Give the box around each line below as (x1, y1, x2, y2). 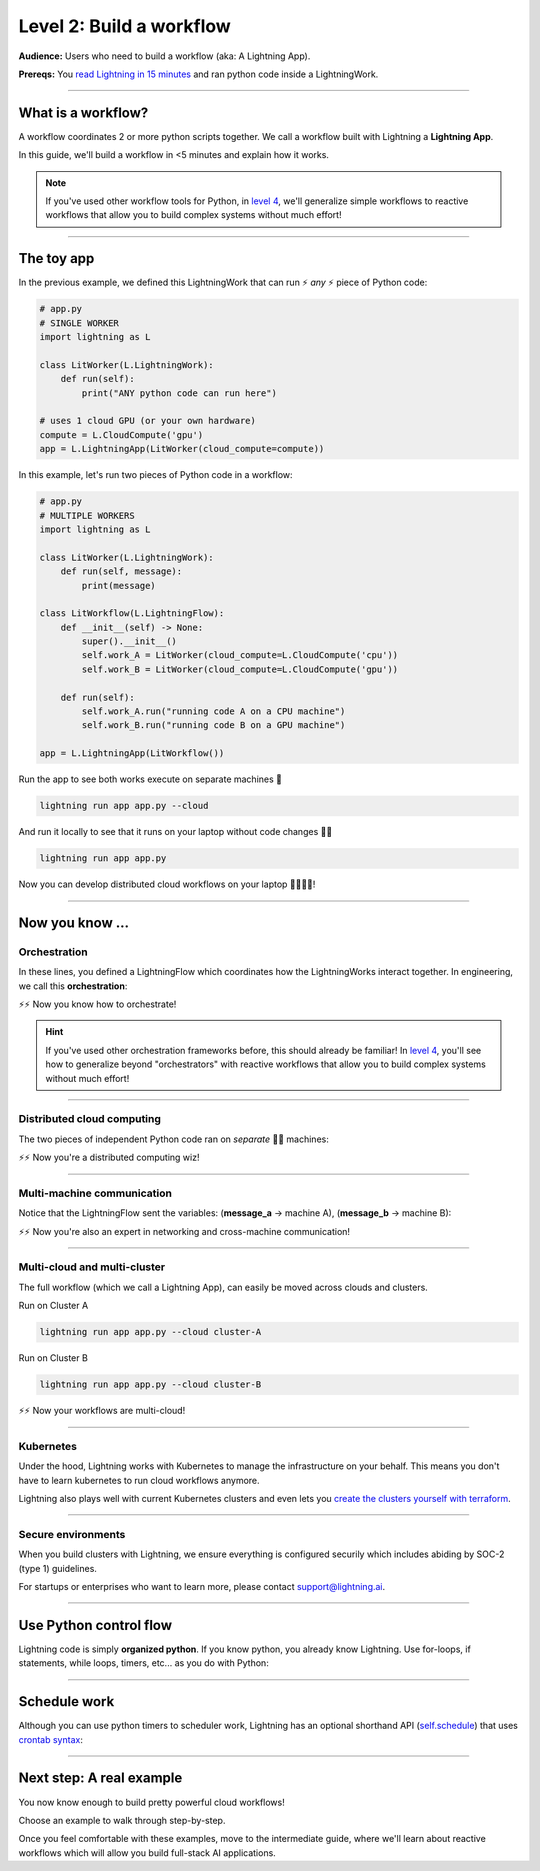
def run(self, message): (60, 566, 183, 577)
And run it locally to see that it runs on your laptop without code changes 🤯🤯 (18, 826, 333, 838)
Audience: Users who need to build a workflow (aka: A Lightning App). (18, 50, 311, 62)
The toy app (18, 250, 95, 267)
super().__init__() (81, 636, 177, 647)
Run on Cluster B (18, 1352, 89, 1364)
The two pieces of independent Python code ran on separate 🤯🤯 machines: (18, 1133, 329, 1145)
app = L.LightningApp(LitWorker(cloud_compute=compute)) (39, 443, 325, 455)
